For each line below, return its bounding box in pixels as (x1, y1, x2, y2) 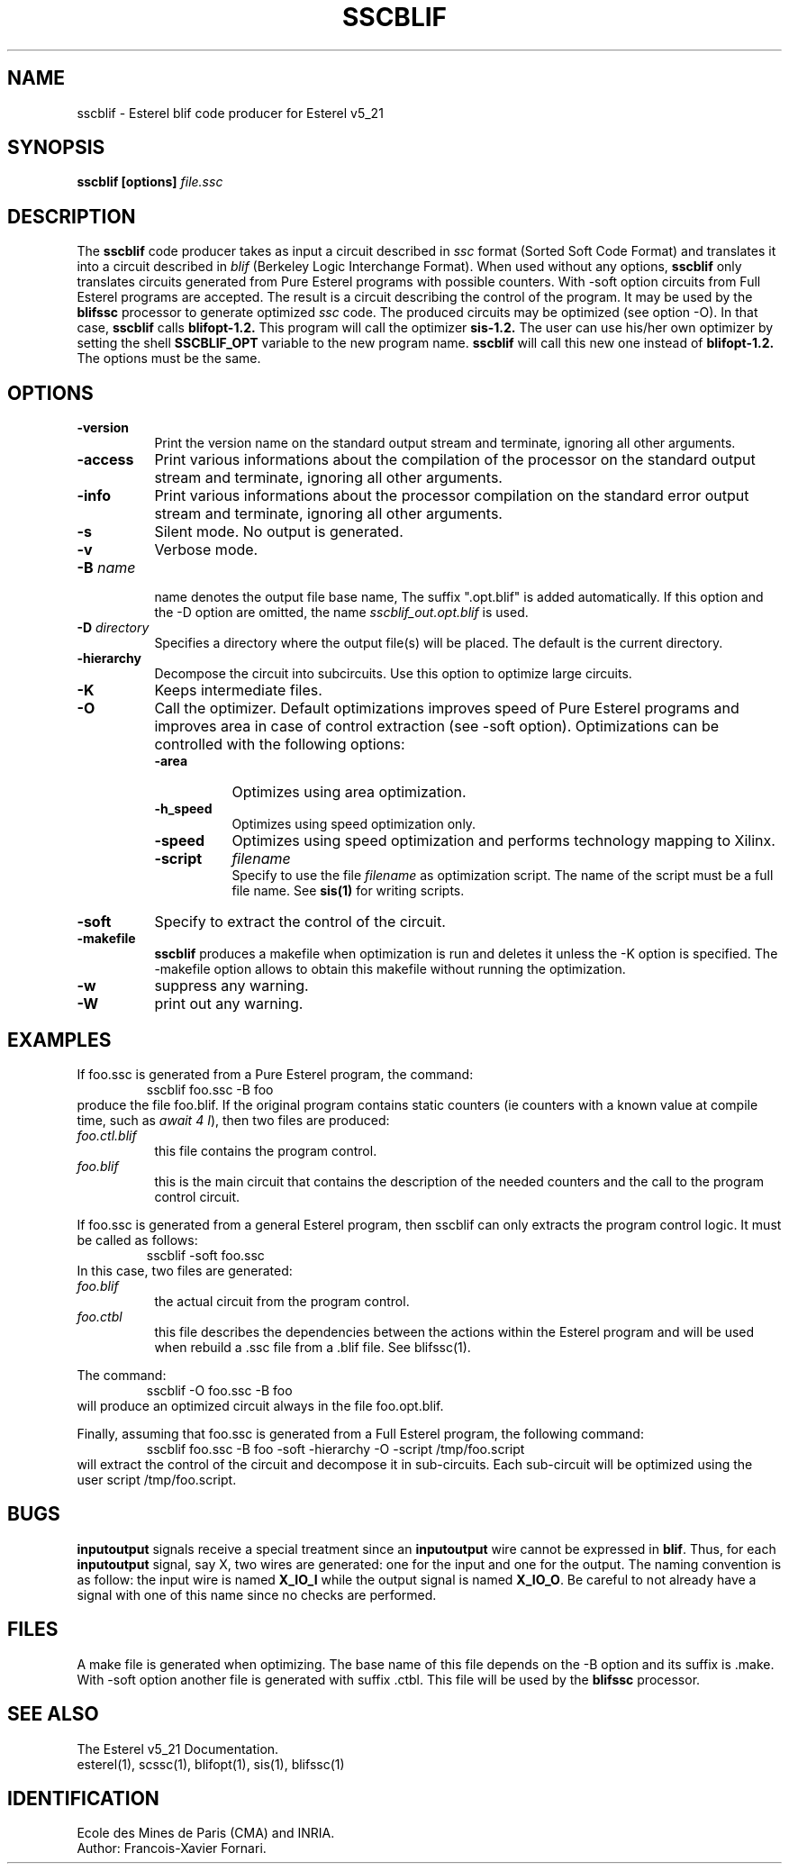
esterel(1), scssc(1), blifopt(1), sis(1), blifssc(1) (77, 1756, 345, 1772)
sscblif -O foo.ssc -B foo (146, 1382, 293, 1398)
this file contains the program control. (154, 1142, 377, 1158)
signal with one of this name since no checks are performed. (77, 1586, 437, 1603)
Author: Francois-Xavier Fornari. (77, 1840, 267, 1857)
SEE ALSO (7, 1703, 99, 1726)
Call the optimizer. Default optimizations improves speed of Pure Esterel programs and (154, 699, 739, 718)
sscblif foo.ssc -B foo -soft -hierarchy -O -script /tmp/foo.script (146, 1440, 525, 1457)
